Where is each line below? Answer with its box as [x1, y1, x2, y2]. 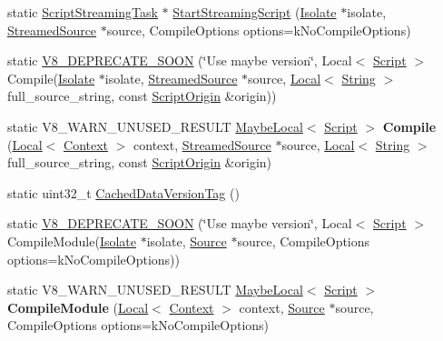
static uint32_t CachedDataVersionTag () [7, 183, 240, 202]
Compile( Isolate [7, 68, 95, 87]
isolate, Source [146, 231, 227, 250]
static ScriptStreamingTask [7, 3, 158, 21]
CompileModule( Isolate [7, 231, 137, 250]
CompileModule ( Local [7, 297, 149, 316]
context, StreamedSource [133, 135, 271, 154]
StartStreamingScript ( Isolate [172, 3, 337, 21]
